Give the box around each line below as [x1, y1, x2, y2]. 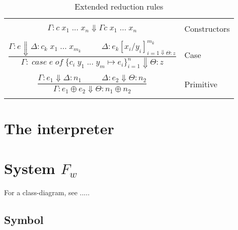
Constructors [184, 23, 230, 34]
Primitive [184, 78, 217, 90]
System [4, 157, 55, 178]
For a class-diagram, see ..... [4, 187, 90, 197]
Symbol [4, 211, 44, 227]
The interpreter [4, 118, 114, 139]
